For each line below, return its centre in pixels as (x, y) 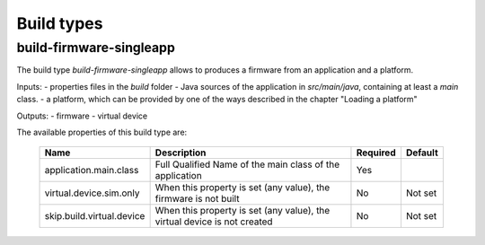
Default (422, 153)
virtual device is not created (214, 222)
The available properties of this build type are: (102, 132)
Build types (60, 23)
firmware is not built (197, 199)
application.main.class (92, 171)
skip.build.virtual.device (95, 216)
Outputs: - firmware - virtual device (82, 116)
